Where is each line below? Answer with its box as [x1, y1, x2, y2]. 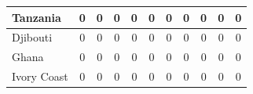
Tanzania [12, 9, 61, 25]
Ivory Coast [12, 68, 68, 85]
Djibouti [12, 29, 53, 45]
